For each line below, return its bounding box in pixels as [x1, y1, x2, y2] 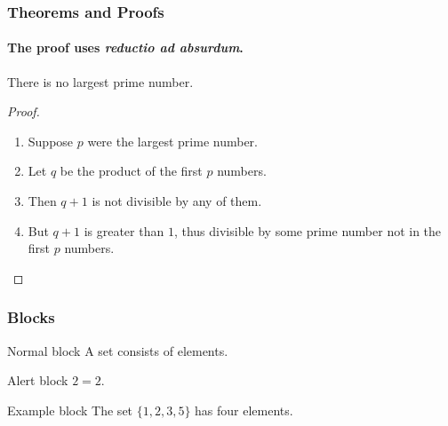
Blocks [7, 306, 55, 328]
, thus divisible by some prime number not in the [173, 221, 442, 240]
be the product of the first [60, 162, 203, 180]
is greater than [84, 221, 164, 240]
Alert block [7, 371, 68, 390]
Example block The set [7, 400, 133, 419]
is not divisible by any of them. [92, 192, 262, 210]
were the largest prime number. [87, 131, 258, 150]
